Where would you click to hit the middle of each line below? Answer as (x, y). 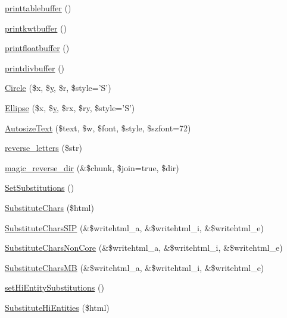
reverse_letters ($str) (43, 148)
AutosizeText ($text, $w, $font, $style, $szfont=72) (98, 127)
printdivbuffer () (35, 67)
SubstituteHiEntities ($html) (57, 307)
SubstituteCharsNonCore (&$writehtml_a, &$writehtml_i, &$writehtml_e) (144, 248)
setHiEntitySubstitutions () (54, 287)
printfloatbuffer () (37, 48)
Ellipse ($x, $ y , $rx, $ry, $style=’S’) (70, 107)
